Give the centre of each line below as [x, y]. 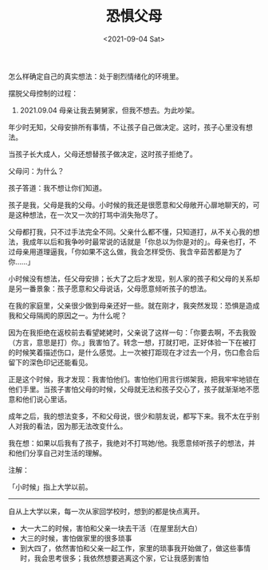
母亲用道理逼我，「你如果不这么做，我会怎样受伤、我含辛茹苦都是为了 [128, 251]
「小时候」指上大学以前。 [50, 486]
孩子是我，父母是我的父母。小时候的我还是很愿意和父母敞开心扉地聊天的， [130, 205]
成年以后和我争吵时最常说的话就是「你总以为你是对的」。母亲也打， [139, 242]
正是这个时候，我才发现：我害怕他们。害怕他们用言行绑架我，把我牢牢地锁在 [134, 379]
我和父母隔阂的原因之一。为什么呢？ [68, 315]
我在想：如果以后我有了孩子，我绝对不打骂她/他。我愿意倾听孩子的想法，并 [132, 442]
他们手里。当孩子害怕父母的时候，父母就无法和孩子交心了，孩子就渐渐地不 [130, 389]
